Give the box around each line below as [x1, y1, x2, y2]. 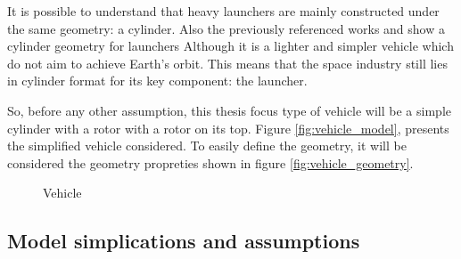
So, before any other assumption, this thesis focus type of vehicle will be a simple [7, 101, 451, 119]
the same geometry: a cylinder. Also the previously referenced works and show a [7, 19, 445, 37]
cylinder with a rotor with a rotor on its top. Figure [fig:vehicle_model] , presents [7, 118, 449, 137]
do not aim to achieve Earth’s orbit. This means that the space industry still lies [7, 53, 448, 72]
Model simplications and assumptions [7, 227, 360, 255]
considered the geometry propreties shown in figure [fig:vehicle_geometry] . [7, 153, 414, 172]
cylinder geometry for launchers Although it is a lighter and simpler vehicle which [7, 36, 454, 55]
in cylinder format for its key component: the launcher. [7, 71, 308, 90]
